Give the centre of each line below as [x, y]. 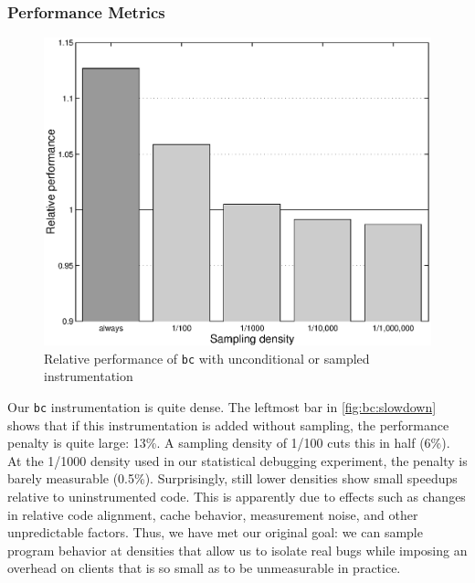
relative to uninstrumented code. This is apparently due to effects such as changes [237, 497]
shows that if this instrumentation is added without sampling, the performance [228, 424]
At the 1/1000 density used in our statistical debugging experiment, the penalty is [237, 460]
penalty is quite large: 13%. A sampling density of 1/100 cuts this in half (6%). [229, 443]
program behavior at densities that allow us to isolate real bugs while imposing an [237, 550]
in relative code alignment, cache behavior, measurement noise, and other [213, 514]
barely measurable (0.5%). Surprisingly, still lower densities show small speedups [232, 478]
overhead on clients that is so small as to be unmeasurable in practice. [204, 568]
